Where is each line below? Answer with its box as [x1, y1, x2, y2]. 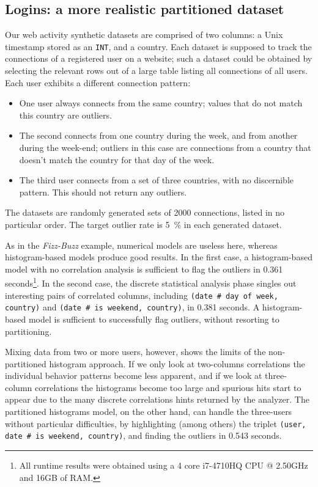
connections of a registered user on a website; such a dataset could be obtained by [5, 52, 312, 65]
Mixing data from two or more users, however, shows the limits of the [5, 345, 266, 358]
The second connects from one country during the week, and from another [19, 129, 298, 142]
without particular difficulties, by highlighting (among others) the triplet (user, [5, 417, 306, 430]
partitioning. [5, 324, 52, 337]
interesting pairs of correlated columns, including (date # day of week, [5, 288, 278, 301]
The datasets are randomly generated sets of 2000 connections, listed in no [5, 206, 285, 219]
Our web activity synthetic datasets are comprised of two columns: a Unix [5, 28, 283, 41]
